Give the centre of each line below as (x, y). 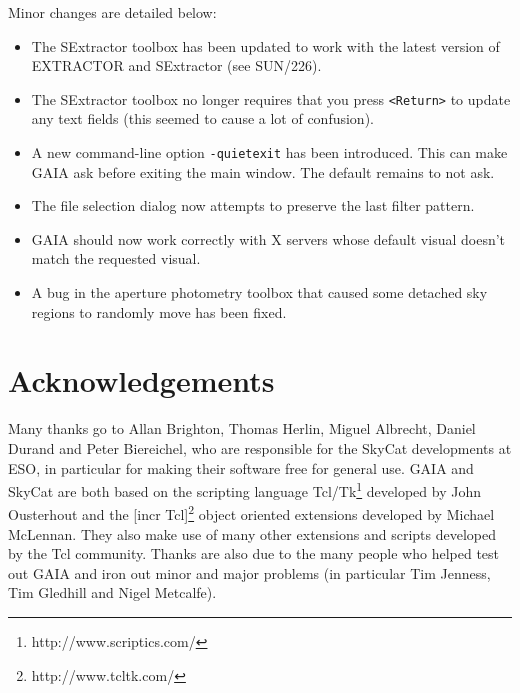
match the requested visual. (116, 258)
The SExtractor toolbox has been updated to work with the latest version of (265, 45)
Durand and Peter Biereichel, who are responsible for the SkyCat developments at (260, 447)
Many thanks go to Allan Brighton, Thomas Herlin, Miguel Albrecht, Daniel (242, 428)
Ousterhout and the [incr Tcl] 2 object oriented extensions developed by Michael (251, 513)
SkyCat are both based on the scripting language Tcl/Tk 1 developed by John (244, 489)
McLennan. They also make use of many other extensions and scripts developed (252, 533)
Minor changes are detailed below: (112, 12)
